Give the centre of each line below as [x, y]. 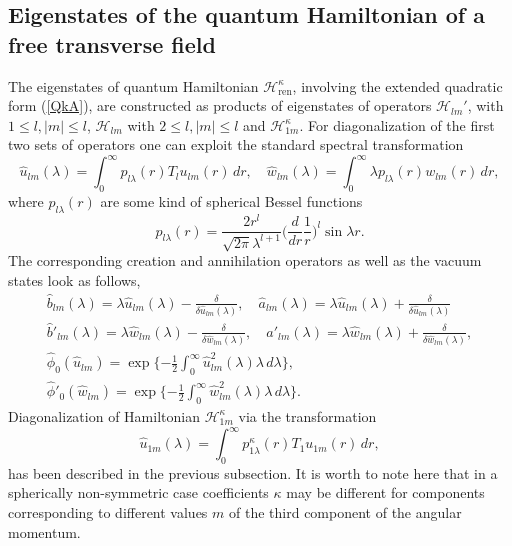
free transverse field [112, 43]
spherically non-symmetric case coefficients [138, 492]
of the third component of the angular [345, 512]
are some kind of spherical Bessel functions [231, 201]
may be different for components [385, 492]
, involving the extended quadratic [397, 85]
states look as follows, [74, 279]
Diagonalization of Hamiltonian [104, 415]
